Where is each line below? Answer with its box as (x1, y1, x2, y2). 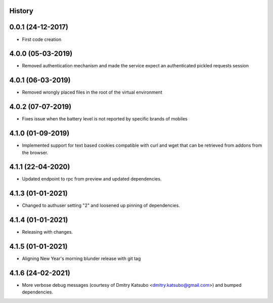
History (9, 7, 34, 15)
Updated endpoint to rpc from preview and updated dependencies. (22, 176, 162, 182)
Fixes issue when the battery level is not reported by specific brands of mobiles (22, 116, 188, 122)
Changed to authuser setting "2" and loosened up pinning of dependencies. (22, 202, 180, 208)
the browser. (22, 149, 49, 155)
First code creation (22, 36, 62, 42)
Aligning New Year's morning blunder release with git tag (22, 255, 141, 262)
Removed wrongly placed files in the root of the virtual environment (22, 89, 163, 96)
